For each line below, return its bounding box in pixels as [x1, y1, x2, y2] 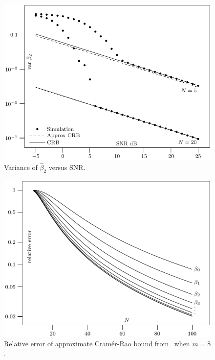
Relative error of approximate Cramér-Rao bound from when [4, 338, 190, 349]
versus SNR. [48, 162, 86, 172]
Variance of [4, 162, 38, 172]
